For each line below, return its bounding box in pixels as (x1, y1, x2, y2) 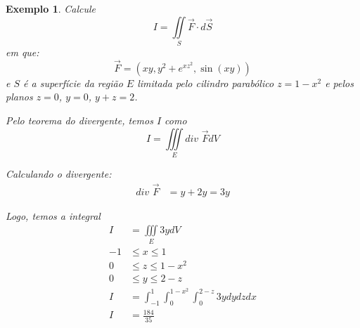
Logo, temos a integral (6, 208, 101, 223)
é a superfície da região (23, 75, 123, 90)
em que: (6, 44, 39, 59)
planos (6, 89, 33, 104)
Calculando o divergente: (6, 166, 112, 181)
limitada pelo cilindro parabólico (137, 75, 274, 90)
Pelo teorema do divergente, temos (6, 112, 153, 127)
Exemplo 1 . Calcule (6, 1, 96, 15)
